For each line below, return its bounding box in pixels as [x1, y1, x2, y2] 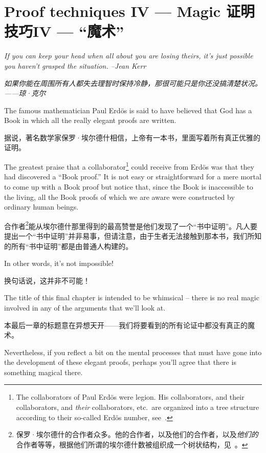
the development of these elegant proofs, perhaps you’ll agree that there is [4, 357, 236, 367]
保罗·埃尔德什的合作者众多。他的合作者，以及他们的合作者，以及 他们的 [16, 429, 258, 440]
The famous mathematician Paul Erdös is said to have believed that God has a [4, 105, 252, 115]
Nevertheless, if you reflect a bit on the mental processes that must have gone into [4, 346, 262, 357]
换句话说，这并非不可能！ [4, 275, 90, 285]
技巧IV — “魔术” [4, 20, 124, 42]
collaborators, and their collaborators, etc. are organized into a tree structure [16, 402, 259, 413]
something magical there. [4, 366, 83, 377]
